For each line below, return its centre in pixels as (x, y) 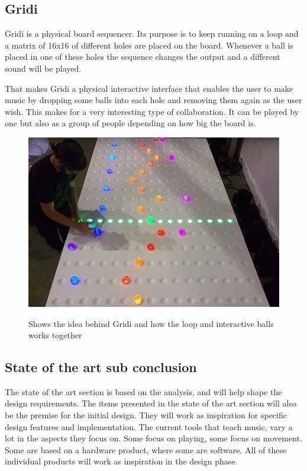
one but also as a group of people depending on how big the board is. (130, 123)
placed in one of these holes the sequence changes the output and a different (143, 57)
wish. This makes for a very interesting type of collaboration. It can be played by (152, 111)
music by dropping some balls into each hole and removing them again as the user (153, 100)
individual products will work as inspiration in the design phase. (121, 461)
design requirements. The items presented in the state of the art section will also (151, 403)
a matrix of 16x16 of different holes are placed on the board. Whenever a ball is (149, 45)
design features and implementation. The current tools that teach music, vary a (149, 426)
